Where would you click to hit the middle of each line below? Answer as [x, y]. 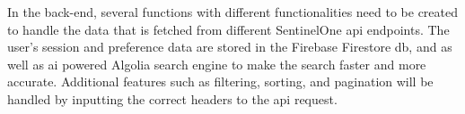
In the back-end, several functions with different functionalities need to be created [233, 12]
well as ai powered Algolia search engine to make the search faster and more [217, 64]
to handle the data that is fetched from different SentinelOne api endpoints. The [228, 29]
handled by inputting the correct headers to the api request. [172, 98]
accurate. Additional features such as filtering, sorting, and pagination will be [220, 81]
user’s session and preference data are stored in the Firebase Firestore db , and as [230, 47]
